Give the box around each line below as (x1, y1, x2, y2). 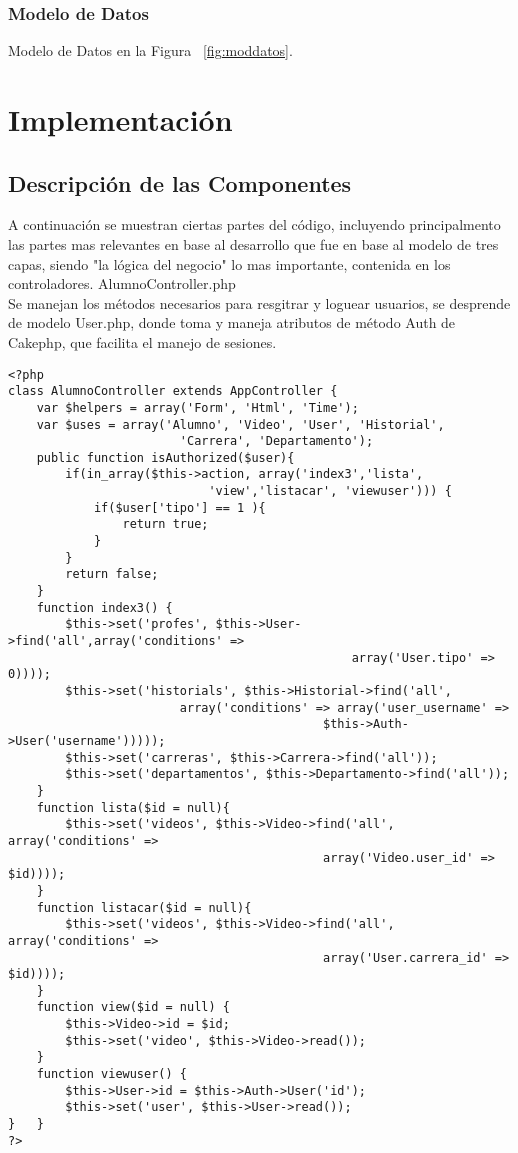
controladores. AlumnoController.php (8, 273, 236, 294)
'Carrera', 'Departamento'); (179, 434, 374, 449)
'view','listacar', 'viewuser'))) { (208, 484, 452, 499)
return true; (122, 517, 209, 532)
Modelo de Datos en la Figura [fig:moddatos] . (8, 40, 293, 61)
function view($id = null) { (36, 1000, 230, 1015)
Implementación (8, 99, 233, 139)
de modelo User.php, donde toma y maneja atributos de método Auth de (8, 312, 456, 333)
